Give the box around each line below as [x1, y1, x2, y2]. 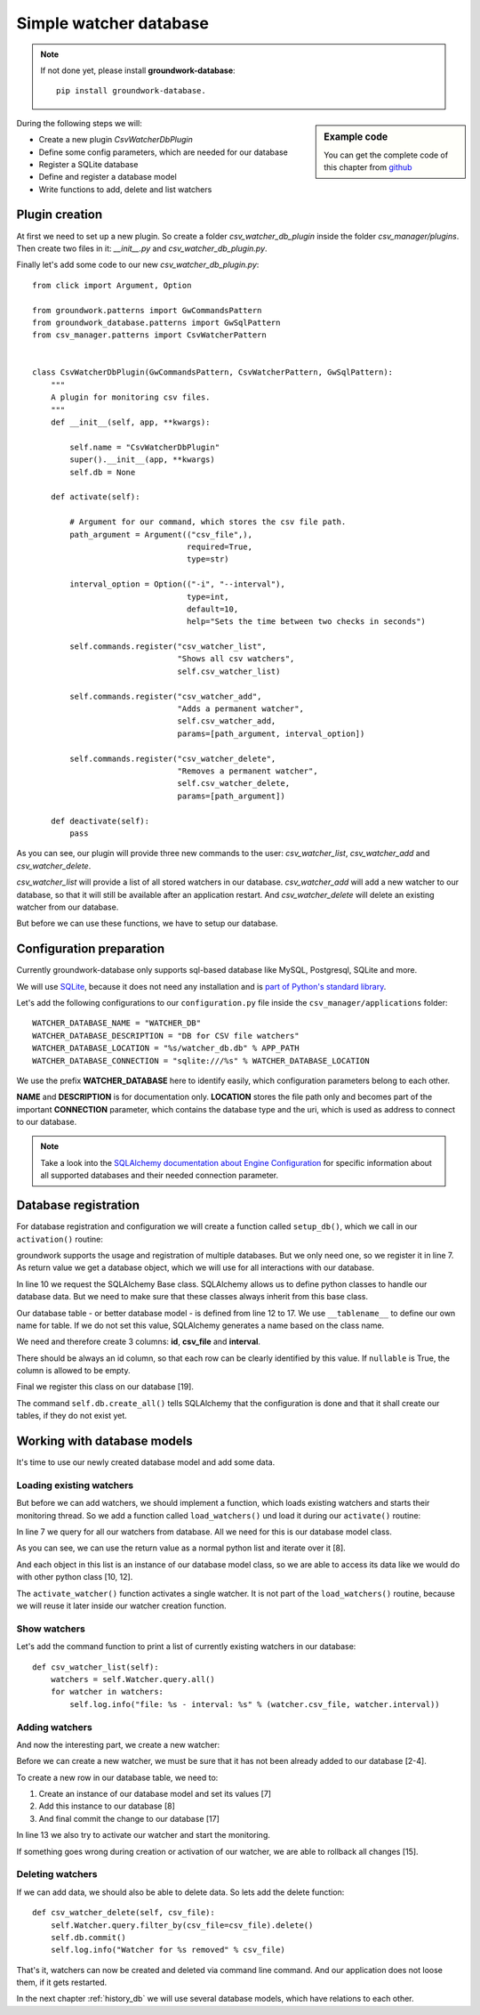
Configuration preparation [16, 942, 165, 957]
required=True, [187, 541, 253, 552]
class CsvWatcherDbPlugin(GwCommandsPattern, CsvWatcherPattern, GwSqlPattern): [32, 368, 394, 377]
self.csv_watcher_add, [177, 716, 276, 726]
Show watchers [16, 1623, 86, 1635]
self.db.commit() [50, 1932, 126, 1942]
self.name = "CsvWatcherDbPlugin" [69, 441, 220, 452]
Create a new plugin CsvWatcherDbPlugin [38, 134, 193, 145]
